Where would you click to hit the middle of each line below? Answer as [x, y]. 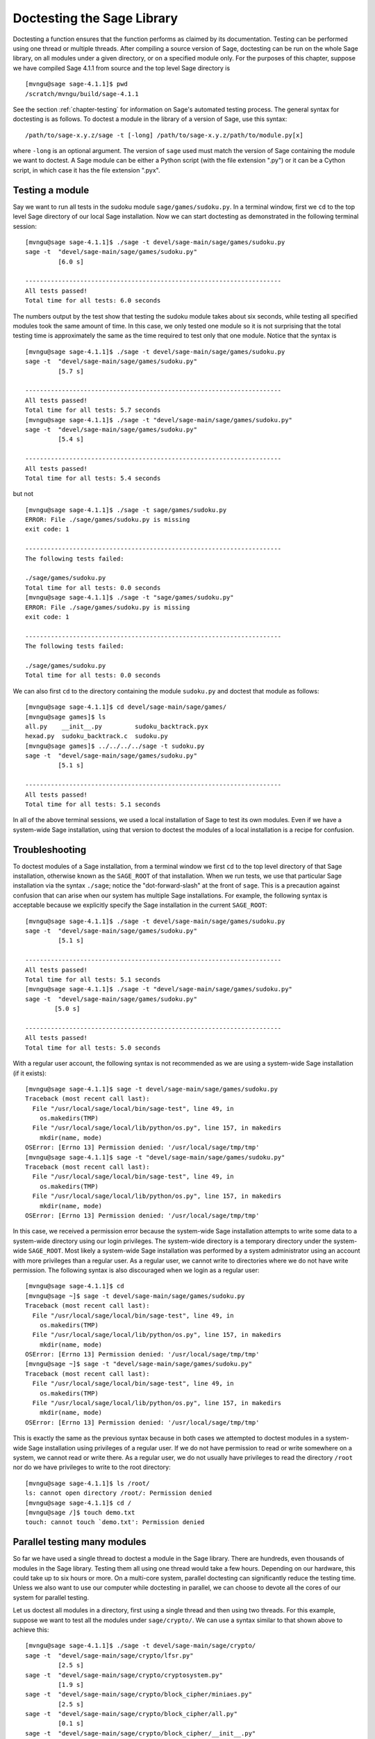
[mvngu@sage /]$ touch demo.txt [80, 1512]
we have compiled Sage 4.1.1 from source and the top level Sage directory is [122, 68]
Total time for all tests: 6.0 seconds [93, 300]
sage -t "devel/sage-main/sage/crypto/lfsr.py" [109, 1655]
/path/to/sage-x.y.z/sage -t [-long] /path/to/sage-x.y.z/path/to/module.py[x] [164, 135]
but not [23, 494]
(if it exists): [30, 1073]
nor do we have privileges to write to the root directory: [92, 1467]
